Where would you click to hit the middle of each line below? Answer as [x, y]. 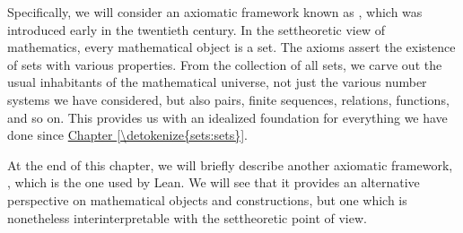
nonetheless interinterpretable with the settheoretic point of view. [187, 217]
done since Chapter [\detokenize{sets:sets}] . [127, 135]
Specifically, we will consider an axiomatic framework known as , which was [215, 12]
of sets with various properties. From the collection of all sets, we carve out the [225, 64]
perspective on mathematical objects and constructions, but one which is [207, 199]
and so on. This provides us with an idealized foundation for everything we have [227, 117]
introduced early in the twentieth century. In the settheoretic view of [197, 29]
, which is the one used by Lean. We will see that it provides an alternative [214, 182]
